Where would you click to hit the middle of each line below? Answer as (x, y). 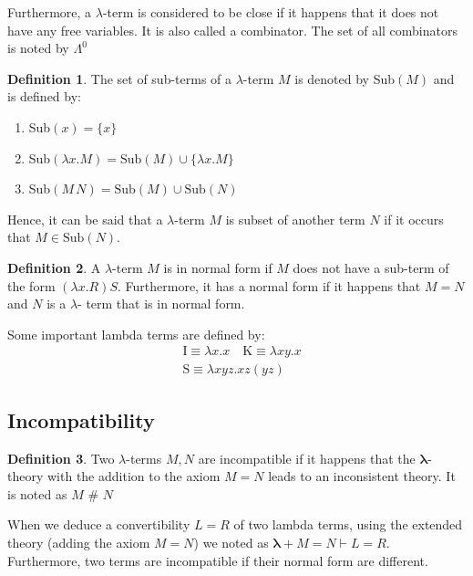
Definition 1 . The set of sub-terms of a (120, 78)
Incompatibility (81, 419)
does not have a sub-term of (371, 267)
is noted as (37, 493)
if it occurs (414, 219)
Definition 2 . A (54, 267)
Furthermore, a (50, 12)
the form (31, 285)
